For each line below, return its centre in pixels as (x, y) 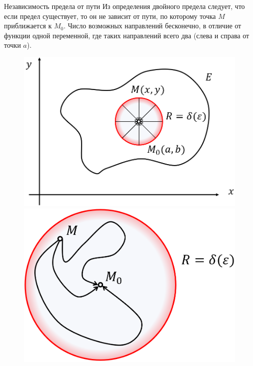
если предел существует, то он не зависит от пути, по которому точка (110, 16)
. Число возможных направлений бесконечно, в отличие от (152, 26)
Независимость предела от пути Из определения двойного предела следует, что (125, 6)
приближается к (28, 26)
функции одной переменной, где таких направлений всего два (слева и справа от (127, 35)
